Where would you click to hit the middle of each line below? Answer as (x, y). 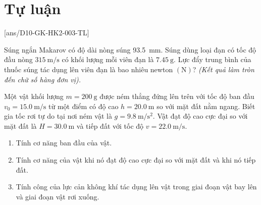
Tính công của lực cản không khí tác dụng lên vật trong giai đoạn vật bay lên (136, 187)
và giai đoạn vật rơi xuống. (58, 196)
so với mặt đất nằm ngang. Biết (206, 106)
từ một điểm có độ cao (84, 106)
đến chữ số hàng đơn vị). (43, 79)
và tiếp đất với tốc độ (110, 125)
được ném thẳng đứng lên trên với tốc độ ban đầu (177, 96)
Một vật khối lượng (34, 96)
